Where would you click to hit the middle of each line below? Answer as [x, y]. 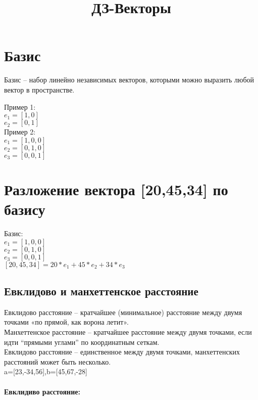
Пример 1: [20, 106]
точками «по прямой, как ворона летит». [66, 322]
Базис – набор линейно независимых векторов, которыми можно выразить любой [129, 80]
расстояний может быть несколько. [58, 361]
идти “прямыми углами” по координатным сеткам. [82, 342]
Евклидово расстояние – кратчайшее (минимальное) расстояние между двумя [123, 312]
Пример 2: [20, 132]
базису [25, 209]
